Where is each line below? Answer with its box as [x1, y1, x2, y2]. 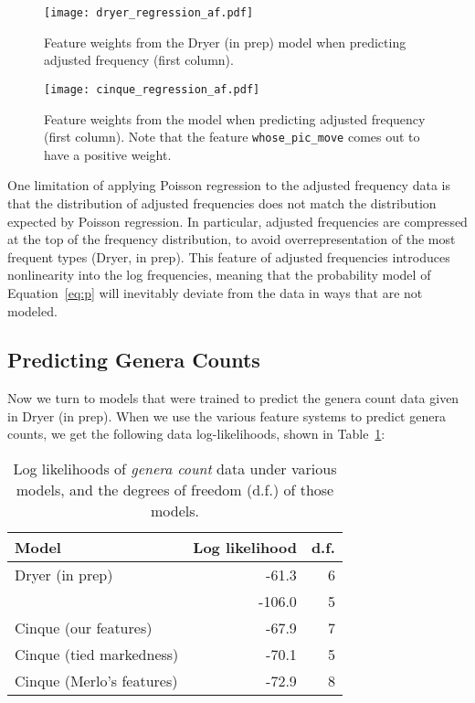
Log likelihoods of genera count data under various [13, 458, 337, 480]
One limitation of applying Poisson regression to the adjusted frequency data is [7, 176, 450, 195]
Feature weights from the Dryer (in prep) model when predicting [44, 32, 406, 51]
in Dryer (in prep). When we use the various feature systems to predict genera [7, 406, 446, 425]
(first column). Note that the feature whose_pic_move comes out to [44, 127, 420, 146]
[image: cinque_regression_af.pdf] [44, 82, 260, 96]
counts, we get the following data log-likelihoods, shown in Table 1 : [7, 424, 385, 443]
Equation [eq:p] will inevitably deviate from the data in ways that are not [7, 282, 423, 302]
